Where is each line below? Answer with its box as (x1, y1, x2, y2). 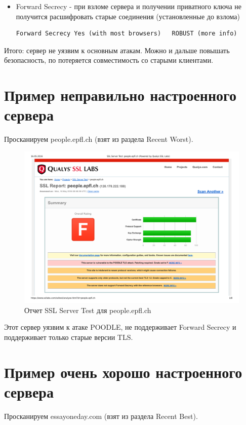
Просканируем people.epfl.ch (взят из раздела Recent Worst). (4, 134, 193, 144)
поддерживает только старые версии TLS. (4, 332, 133, 342)
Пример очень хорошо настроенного (4, 361, 242, 382)
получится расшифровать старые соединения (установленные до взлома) (16, 11, 240, 21)
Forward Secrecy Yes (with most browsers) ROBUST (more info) (16, 30, 237, 37)
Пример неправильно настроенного (4, 85, 237, 105)
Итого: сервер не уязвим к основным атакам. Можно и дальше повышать (4, 45, 230, 55)
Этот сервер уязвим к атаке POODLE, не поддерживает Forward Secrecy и (4, 322, 236, 332)
